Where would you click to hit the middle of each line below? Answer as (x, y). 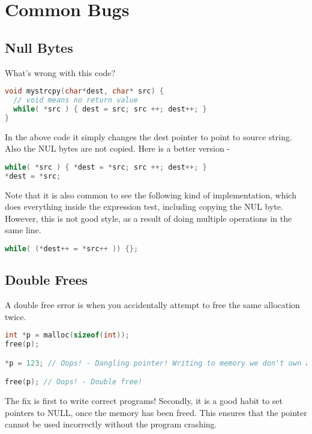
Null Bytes (39, 47)
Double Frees (46, 280)
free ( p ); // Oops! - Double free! (74, 382)
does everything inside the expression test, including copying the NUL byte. (144, 207)
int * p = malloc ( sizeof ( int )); (67, 335)
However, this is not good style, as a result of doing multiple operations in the (148, 218)
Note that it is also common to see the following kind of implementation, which (151, 195)
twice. (16, 316)
